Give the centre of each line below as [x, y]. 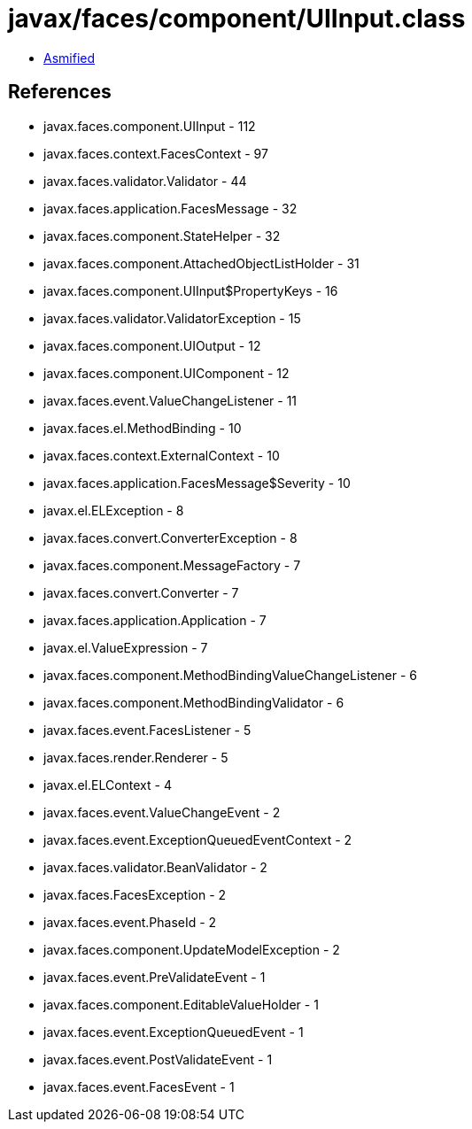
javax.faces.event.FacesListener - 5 [147, 730]
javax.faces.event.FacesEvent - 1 [139, 1086]
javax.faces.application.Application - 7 [155, 620]
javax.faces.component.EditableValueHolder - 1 [181, 1004]
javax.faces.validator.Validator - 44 [145, 181]
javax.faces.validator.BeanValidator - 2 [155, 867]
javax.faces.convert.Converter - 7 [141, 592]
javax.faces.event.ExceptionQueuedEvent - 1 [174, 1032]
